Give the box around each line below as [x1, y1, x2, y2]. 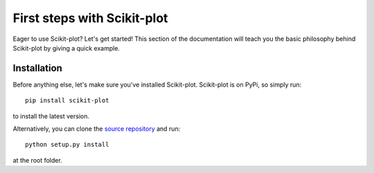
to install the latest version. [12, 111, 90, 120]
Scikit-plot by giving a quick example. [12, 44, 121, 52]
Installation [12, 62, 62, 74]
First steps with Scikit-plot [12, 10, 168, 26]
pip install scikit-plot [25, 97, 109, 104]
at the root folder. [12, 156, 62, 164]
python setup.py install [25, 140, 109, 149]
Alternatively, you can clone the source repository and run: [12, 125, 181, 133]
